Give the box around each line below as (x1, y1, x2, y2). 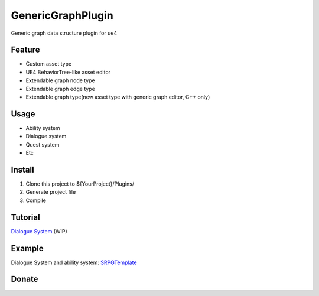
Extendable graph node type (25, 77, 96, 84)
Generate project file (25, 188, 76, 196)
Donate (11, 274, 38, 284)
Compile (25, 197, 47, 204)
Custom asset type (25, 60, 72, 67)
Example (11, 243, 44, 253)
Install (11, 164, 35, 174)
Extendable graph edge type (25, 85, 96, 92)
